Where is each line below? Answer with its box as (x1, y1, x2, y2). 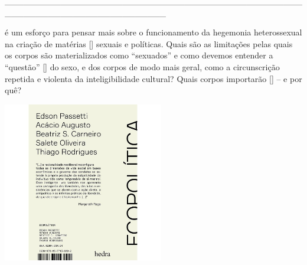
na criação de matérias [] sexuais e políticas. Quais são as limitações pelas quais (5, 37, 293, 50)
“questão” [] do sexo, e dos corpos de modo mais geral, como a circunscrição (5, 60, 280, 73)
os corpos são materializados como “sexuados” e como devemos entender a (5, 49, 273, 61)
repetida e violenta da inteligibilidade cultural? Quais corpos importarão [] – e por (5, 72, 302, 84)
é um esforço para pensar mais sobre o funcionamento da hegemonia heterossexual (5, 26, 302, 38)
